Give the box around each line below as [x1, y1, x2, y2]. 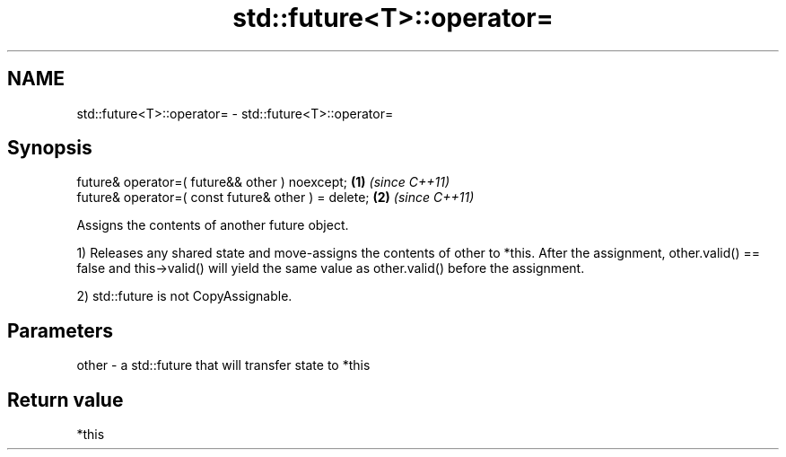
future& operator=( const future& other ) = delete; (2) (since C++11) [76, 189, 475, 206]
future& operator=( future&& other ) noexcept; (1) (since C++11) [76, 174, 450, 190]
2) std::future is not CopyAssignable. [76, 288, 293, 304]
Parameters [7, 319, 113, 342]
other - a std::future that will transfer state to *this [76, 357, 371, 374]
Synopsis [7, 136, 92, 160]
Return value [7, 388, 124, 411]
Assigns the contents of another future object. [76, 217, 349, 233]
